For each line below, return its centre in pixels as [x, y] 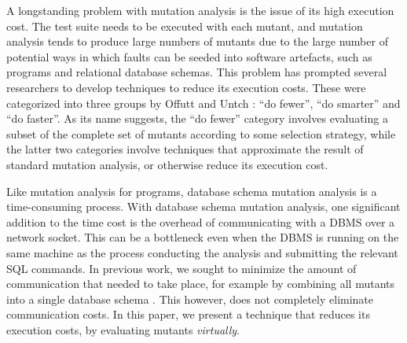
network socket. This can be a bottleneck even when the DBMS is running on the [203, 237]
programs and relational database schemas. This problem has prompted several [197, 72]
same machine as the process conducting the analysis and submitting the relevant [202, 252]
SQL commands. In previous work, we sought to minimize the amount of [181, 268]
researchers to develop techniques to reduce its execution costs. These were [186, 87]
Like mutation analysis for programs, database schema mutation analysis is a [192, 191]
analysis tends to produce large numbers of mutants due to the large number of [197, 41]
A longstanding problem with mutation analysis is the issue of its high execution [200, 10]
